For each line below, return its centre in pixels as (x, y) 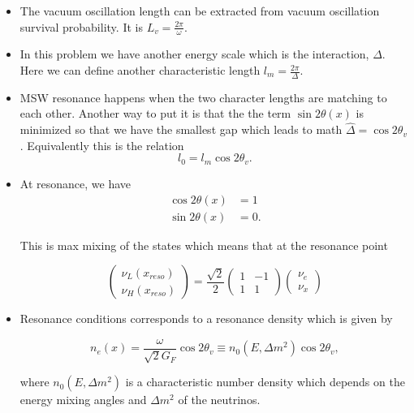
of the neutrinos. (219, 400)
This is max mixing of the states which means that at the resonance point (204, 245)
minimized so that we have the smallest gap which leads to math (181, 129)
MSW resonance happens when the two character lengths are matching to (203, 97)
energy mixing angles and (83, 400)
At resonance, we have (75, 183)
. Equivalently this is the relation (102, 145)
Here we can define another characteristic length (140, 70)
